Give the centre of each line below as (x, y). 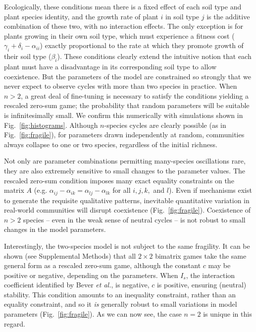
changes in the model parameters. (55, 229)
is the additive (228, 16)
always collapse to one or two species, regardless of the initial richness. (111, 144)
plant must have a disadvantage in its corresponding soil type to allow (110, 66)
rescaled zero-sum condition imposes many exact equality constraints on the (119, 180)
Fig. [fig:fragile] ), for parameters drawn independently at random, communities (124, 135)
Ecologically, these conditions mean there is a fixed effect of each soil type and (123, 6)
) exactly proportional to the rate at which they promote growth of (142, 45)
